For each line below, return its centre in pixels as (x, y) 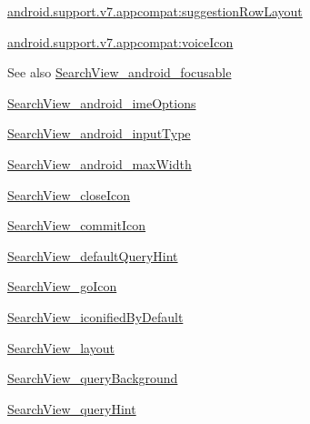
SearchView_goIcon (62, 286)
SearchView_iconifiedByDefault (95, 316)
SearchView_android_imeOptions (102, 102)
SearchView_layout (61, 347)
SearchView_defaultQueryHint (93, 255)
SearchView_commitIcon (77, 225)
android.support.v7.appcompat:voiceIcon (120, 41)
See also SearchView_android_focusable (120, 72)
